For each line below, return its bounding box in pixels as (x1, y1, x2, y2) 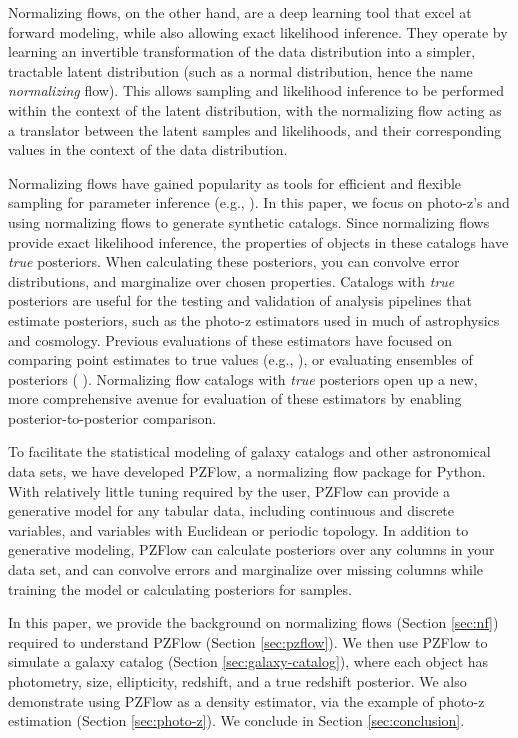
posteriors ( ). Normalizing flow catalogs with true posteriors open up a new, (8, 368, 478, 389)
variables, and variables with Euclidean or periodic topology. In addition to (8, 519, 469, 540)
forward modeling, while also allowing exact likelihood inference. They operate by (8, 21, 508, 42)
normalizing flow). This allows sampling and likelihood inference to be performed (8, 80, 505, 101)
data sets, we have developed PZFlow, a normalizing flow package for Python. (8, 461, 486, 482)
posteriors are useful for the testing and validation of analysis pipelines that (8, 290, 472, 311)
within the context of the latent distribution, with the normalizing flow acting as (8, 99, 502, 120)
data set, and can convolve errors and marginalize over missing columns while (8, 559, 483, 580)
